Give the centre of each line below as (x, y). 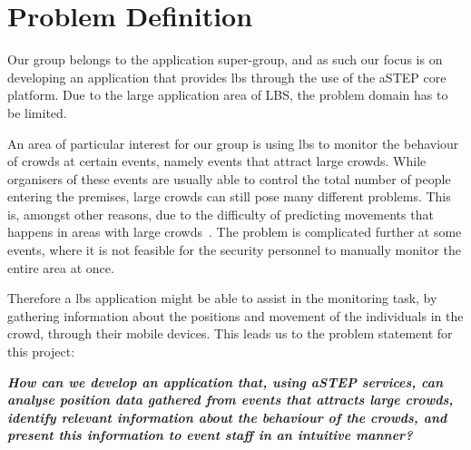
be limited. (37, 112)
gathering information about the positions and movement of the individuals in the (235, 315)
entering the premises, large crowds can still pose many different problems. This (229, 196)
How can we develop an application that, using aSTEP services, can (226, 382)
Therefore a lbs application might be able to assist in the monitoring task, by (222, 298)
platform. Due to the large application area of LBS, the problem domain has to (228, 95)
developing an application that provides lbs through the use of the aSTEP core (227, 77)
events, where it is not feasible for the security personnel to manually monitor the (234, 250)
